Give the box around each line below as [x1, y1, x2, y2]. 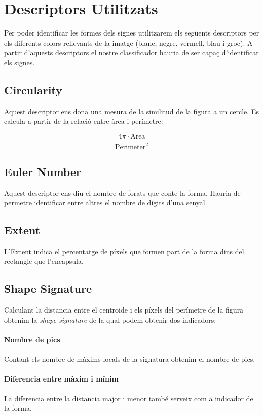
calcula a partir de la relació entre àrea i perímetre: [4, 116, 163, 126]
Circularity [4, 82, 62, 97]
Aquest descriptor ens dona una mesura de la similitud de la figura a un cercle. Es [4, 106, 259, 116]
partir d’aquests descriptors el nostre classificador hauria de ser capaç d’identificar [4, 47, 259, 58]
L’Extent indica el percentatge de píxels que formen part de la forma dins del [4, 246, 244, 256]
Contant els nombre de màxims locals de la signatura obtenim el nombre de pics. [4, 354, 255, 364]
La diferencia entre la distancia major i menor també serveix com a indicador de [4, 393, 253, 403]
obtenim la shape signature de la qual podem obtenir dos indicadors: [4, 314, 216, 325]
